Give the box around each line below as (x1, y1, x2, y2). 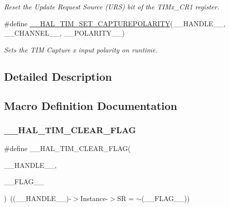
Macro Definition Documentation (4, 98, 178, 113)
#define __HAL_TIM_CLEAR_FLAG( (4, 143, 131, 154)
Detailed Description (4, 68, 112, 84)
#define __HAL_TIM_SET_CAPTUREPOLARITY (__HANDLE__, (4, 18, 226, 28)
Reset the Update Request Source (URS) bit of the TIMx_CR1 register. (4, 1, 220, 11)
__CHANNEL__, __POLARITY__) (4, 28, 125, 38)
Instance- (80, 193, 108, 203)
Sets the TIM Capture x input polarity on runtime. (4, 44, 158, 54)
